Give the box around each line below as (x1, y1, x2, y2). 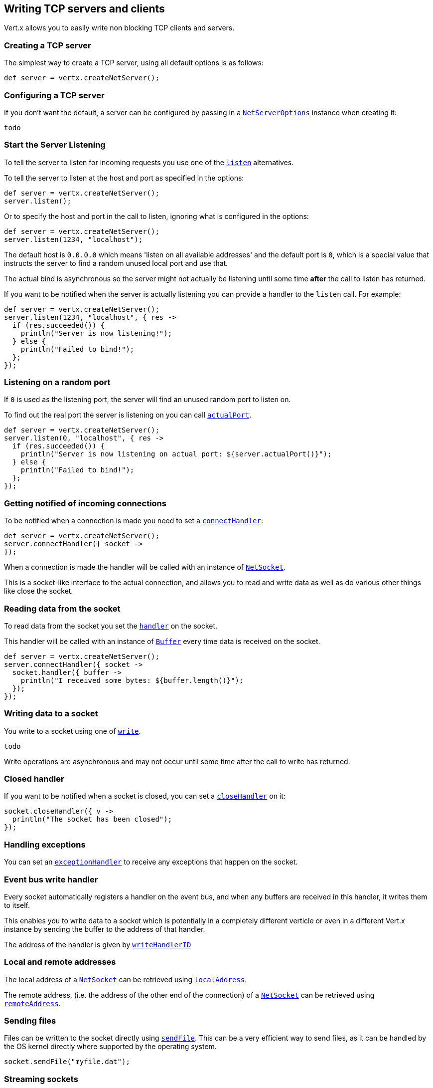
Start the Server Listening (4, 140, 106, 150)
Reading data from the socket (4, 603, 121, 614)
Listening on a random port (4, 377, 111, 388)
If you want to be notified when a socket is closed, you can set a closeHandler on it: (4, 792, 286, 801)
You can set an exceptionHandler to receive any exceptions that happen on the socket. (4, 858, 298, 867)
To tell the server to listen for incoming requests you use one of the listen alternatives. (4, 158, 294, 167)
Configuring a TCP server (4, 90, 105, 100)
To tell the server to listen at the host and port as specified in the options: (4, 173, 244, 182)
